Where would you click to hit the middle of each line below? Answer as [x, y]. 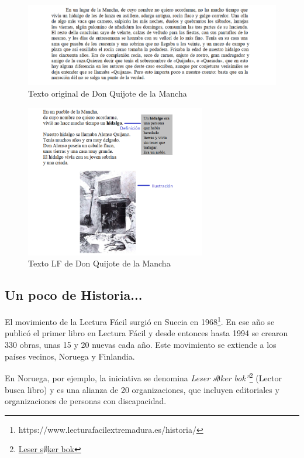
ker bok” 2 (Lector [251, 377]
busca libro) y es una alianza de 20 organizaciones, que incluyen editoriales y [142, 389]
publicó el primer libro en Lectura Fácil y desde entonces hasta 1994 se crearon [146, 333]
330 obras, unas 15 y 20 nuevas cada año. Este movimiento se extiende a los [141, 345]
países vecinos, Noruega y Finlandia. [70, 356]
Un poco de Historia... [74, 295]
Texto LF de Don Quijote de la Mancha [99, 263]
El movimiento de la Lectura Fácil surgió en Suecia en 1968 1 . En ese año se [140, 321]
